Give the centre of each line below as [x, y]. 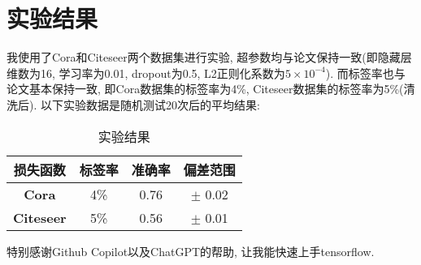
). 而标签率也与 [365, 73]
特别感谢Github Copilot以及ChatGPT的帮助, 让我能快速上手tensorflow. [191, 251]
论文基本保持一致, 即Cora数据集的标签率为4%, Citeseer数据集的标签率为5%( [205, 89]
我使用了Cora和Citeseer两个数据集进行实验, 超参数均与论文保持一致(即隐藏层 [209, 57]
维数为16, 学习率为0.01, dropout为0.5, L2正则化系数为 [146, 73]
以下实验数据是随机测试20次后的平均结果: [150, 104]
